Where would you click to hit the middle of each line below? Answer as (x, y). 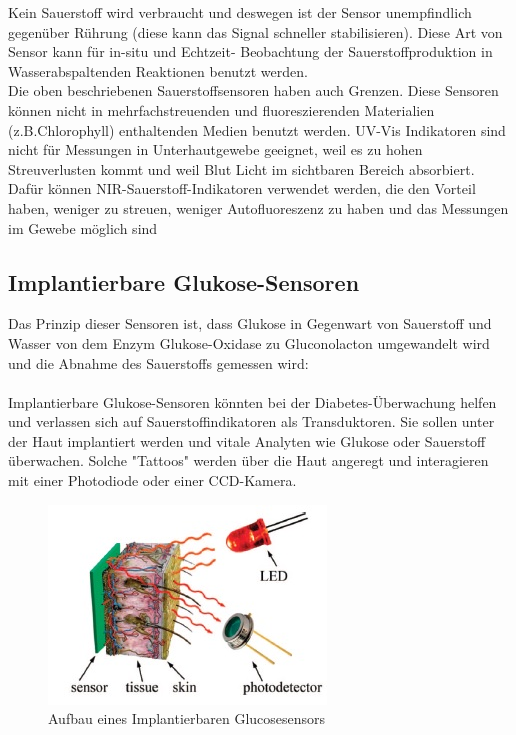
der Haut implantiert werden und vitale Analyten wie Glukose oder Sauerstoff (247, 440)
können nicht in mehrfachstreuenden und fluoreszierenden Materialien (221, 109)
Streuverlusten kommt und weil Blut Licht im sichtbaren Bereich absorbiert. (241, 168)
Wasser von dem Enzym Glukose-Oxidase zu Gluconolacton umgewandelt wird (249, 342)
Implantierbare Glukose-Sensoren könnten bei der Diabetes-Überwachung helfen (252, 401)
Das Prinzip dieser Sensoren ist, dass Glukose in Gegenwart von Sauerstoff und (250, 323)
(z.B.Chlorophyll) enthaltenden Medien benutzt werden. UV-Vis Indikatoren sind (257, 129)
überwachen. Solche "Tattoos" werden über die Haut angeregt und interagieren (248, 460)
